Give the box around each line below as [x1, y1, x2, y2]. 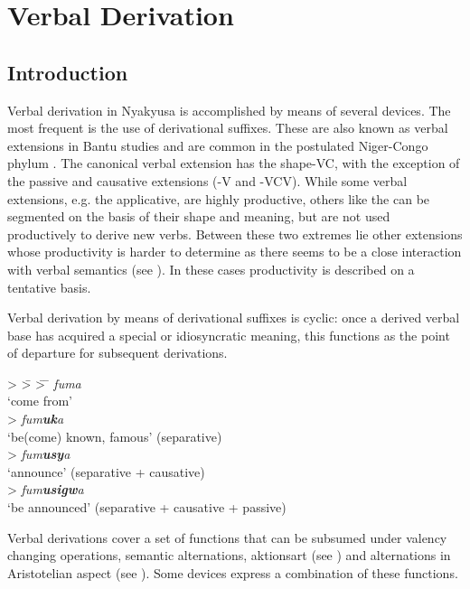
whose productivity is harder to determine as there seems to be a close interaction [7, 242, 462, 261]
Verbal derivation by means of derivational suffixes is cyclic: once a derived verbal [7, 308, 460, 327]
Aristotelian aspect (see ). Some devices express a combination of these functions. [7, 563, 458, 582]
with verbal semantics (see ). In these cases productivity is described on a [7, 259, 415, 278]
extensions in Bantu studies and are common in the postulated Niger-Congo [7, 136, 428, 154]
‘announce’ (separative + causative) [7, 462, 205, 481]
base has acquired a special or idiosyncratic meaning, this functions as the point [7, 325, 450, 344]
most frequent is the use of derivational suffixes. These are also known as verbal [7, 118, 448, 137]
